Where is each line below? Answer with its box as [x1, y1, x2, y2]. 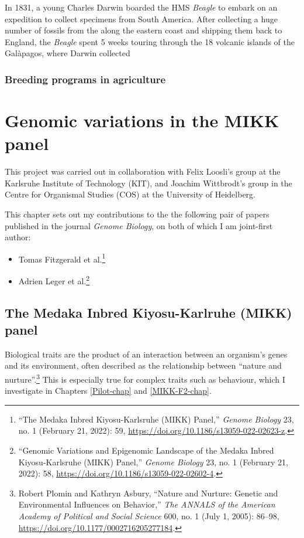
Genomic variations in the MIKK [5, 108, 279, 132]
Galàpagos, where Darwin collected [5, 47, 130, 59]
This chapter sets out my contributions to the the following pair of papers [5, 207, 270, 220]
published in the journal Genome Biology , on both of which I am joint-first [5, 219, 273, 231]
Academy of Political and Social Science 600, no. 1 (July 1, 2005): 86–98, [18, 509, 279, 522]
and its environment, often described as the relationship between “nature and [5, 359, 282, 372]
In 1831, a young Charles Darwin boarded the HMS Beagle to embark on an [5, 1, 278, 13]
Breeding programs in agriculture [5, 71, 166, 86]
